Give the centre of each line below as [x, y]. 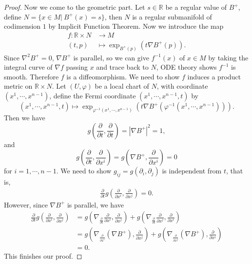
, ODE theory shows [186, 67]
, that [235, 171]
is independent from [192, 171]
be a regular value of [196, 7]
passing [77, 67]
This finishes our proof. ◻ [43, 256]
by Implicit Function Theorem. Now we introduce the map [136, 26]
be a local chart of [122, 86]
